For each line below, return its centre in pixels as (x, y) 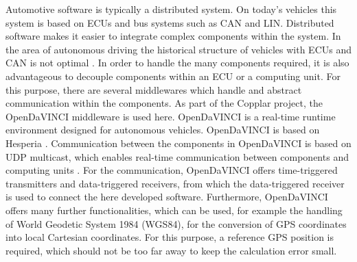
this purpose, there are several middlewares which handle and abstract (154, 89)
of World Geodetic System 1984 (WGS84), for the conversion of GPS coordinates (176, 223)
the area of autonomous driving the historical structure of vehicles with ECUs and (179, 49)
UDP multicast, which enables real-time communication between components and (177, 156)
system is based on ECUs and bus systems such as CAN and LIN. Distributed (170, 22)
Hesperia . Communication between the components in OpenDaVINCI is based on (178, 143)
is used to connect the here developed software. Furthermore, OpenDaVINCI (167, 197)
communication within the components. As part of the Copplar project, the (164, 103)
